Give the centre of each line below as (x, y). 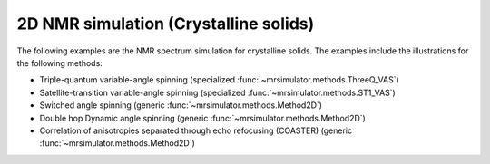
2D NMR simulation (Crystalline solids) (166, 24)
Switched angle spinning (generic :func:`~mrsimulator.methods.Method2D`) (181, 105)
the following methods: (60, 63)
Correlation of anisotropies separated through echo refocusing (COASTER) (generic (196, 130)
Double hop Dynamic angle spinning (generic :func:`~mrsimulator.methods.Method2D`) (203, 118)
